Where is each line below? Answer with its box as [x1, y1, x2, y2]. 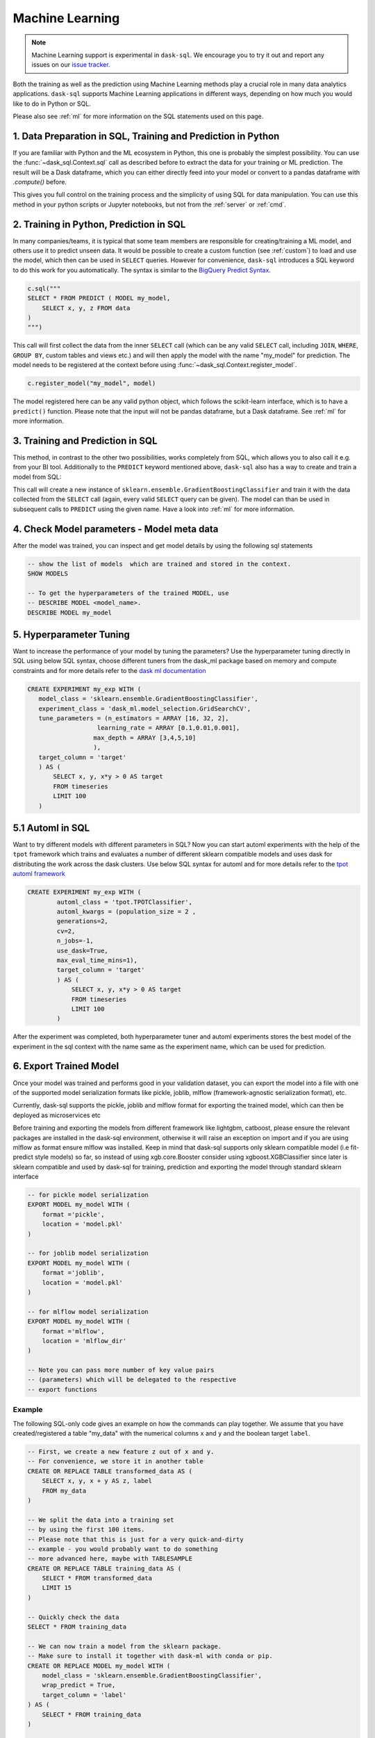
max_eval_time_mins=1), [56, 956, 138, 964]
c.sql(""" [27, 284, 61, 292]
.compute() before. [12, 177, 67, 186]
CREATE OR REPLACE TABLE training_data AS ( [27, 1564, 182, 1573]
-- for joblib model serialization [27, 1249, 149, 1258]
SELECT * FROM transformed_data [42, 1575, 153, 1582]
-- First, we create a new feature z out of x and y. [27, 1447, 215, 1456]
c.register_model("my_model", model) [27, 380, 156, 387]
